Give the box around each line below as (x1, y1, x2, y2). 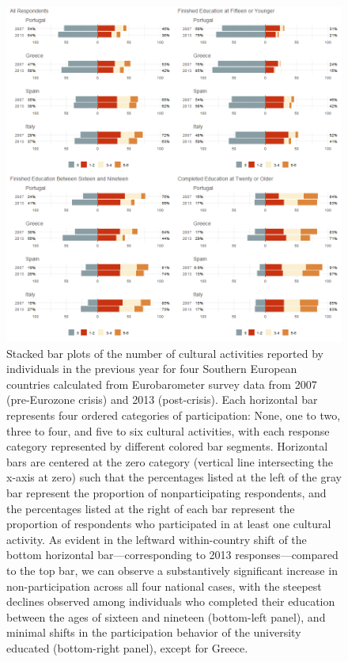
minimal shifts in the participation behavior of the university (6, 624, 301, 641)
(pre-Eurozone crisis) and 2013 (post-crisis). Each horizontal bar (6, 391, 318, 408)
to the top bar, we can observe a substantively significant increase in (6, 561, 338, 578)
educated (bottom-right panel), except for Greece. (6, 639, 248, 656)
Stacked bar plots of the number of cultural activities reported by (6, 344, 323, 361)
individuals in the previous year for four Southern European (6, 360, 297, 377)
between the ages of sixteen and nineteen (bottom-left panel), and (6, 608, 326, 625)
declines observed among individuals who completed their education (6, 593, 335, 610)
